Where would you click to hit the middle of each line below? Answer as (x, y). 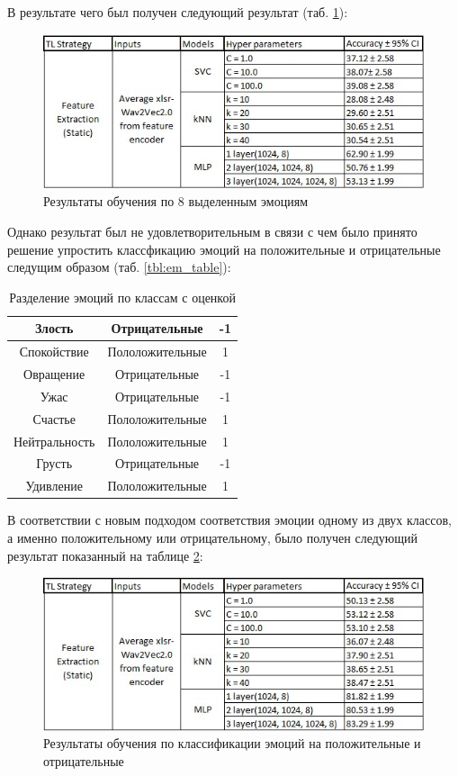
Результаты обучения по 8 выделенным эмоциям (176, 201)
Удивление (54, 486)
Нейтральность (54, 441)
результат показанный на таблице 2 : (105, 555)
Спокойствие (54, 352)
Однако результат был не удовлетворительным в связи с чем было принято (212, 231)
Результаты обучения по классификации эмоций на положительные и (232, 743)
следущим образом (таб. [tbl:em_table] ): (119, 267)
